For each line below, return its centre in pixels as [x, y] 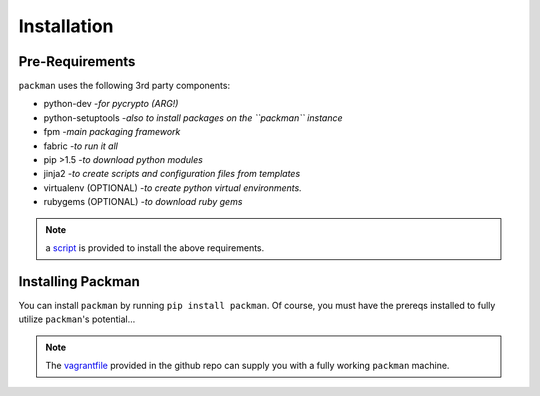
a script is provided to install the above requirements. [155, 247]
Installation [66, 26]
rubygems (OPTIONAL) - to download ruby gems [143, 202]
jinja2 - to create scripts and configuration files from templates [172, 174]
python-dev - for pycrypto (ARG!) [111, 104]
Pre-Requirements [77, 61]
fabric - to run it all [81, 146]
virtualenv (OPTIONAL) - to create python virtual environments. [172, 187]
